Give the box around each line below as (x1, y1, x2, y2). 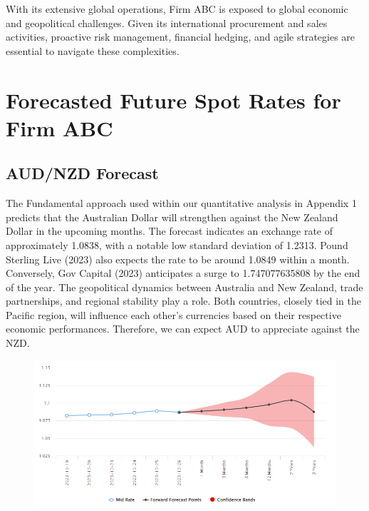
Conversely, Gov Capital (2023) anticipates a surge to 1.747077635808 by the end (6, 265, 360, 280)
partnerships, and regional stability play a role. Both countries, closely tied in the (6, 293, 361, 308)
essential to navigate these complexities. (6, 43, 180, 58)
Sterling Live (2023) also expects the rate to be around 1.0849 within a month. (6, 251, 350, 266)
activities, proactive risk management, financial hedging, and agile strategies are (6, 29, 355, 44)
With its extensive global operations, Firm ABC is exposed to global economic (6, 1, 348, 16)
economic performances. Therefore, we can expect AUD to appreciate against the (6, 321, 360, 336)
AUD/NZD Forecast (6, 162, 159, 184)
